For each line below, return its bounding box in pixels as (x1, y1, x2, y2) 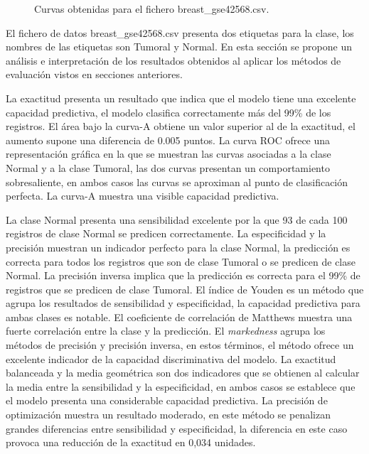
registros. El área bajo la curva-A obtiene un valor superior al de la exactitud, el (6, 119, 355, 134)
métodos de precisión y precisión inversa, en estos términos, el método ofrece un (6, 337, 354, 352)
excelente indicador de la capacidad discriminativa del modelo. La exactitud (6, 351, 336, 366)
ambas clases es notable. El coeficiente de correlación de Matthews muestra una (6, 309, 353, 324)
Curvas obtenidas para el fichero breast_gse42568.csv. (34, 1, 269, 16)
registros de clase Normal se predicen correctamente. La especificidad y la (6, 226, 326, 241)
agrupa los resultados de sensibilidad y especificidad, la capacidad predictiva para (6, 296, 360, 310)
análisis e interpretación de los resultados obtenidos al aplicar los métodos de (6, 53, 341, 67)
